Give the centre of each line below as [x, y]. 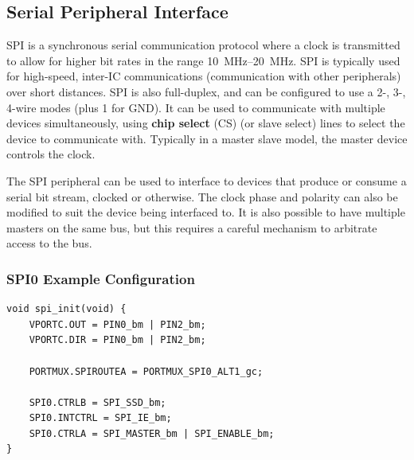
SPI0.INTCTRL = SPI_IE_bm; [100, 418]
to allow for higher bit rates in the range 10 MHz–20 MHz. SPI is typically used [203, 60]
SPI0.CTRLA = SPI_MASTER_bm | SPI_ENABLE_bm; [152, 433]
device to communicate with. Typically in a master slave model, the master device [207, 138]
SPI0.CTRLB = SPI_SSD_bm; [98, 402]
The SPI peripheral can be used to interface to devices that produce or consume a [207, 180]
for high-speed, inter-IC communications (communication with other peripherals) [204, 76]
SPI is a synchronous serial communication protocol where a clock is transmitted [203, 45]
